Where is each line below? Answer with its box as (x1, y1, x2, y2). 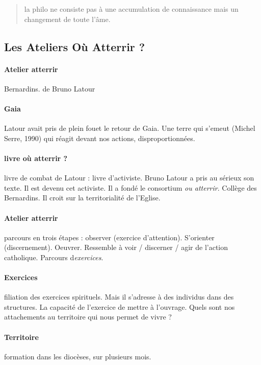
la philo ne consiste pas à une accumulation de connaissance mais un (24, 4, 239, 14)
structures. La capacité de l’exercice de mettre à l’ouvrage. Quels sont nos (4, 301, 235, 312)
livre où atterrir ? (4, 152, 68, 163)
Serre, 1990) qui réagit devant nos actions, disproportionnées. (4, 132, 195, 143)
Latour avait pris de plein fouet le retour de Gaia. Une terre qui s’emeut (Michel (4, 123, 255, 133)
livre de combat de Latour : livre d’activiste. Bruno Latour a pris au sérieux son (4, 172, 254, 183)
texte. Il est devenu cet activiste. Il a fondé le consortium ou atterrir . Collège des (4, 182, 257, 193)
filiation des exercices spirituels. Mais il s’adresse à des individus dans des (4, 291, 234, 302)
